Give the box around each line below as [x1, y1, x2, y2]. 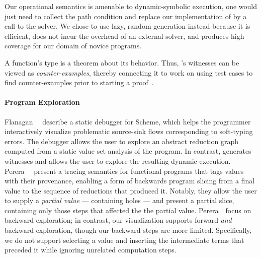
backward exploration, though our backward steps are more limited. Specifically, [5, 225, 252, 235]
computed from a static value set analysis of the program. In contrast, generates [5, 146, 251, 156]
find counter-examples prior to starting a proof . [5, 77, 154, 88]
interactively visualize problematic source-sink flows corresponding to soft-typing [5, 126, 253, 137]
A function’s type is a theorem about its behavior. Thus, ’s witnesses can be [5, 57, 239, 68]
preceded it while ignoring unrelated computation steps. [5, 244, 177, 255]
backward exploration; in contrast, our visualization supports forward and [5, 215, 232, 225]
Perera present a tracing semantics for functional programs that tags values [5, 165, 244, 176]
